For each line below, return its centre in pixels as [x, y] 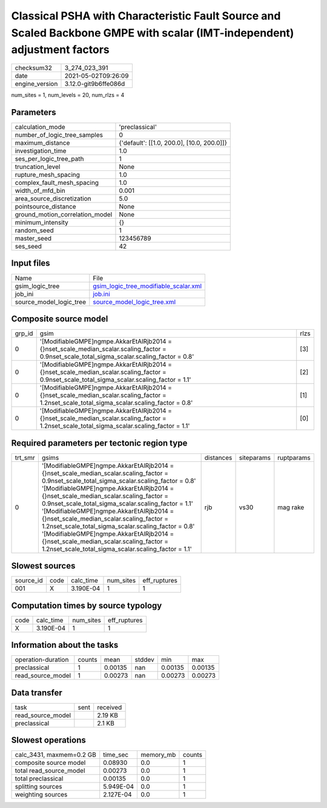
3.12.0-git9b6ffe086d [95, 84]
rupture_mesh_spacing [47, 175]
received [110, 707]
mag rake [291, 507]
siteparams [255, 458]
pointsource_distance [45, 207]
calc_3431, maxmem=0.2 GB [55, 755]
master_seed [33, 238]
